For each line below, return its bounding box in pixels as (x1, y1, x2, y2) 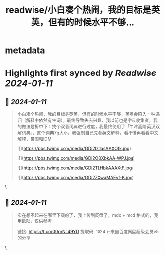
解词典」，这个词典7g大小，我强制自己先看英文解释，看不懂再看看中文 (17, 130, 159, 136)
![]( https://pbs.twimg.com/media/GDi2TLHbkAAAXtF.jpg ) (17, 165, 133, 171)
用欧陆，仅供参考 (17, 218, 52, 224)
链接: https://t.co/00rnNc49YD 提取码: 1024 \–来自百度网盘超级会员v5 (17, 229, 159, 234)
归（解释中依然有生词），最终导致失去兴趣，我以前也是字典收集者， (17, 117, 154, 123)
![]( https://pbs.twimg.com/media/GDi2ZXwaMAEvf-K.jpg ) (17, 175, 134, 181)
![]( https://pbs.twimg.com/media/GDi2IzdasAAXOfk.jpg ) (17, 146, 132, 152)
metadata (5, 45, 45, 56)
